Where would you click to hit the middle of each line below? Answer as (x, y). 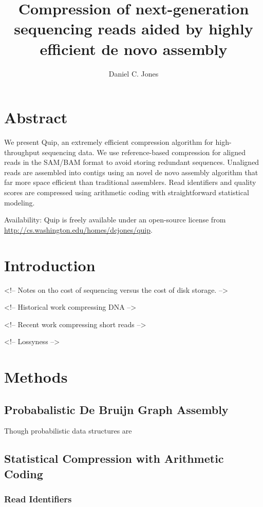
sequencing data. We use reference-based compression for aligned (144, 152)
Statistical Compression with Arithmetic (114, 458)
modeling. (20, 202)
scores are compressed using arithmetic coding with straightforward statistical (127, 192)
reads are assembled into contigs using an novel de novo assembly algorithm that (131, 172)
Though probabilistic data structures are (68, 431)
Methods (36, 377)
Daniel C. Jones (134, 73)
